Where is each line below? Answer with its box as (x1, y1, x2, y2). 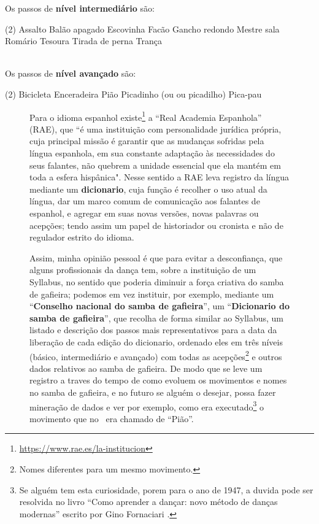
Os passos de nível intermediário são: (5, 2, 155, 14)
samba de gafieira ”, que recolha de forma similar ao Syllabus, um (29, 311, 284, 324)
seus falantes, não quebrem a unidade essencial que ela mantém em (29, 158, 281, 171)
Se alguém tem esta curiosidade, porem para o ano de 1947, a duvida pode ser (19, 483, 313, 496)
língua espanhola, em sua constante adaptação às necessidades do (29, 147, 275, 159)
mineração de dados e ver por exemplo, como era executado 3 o (29, 398, 264, 413)
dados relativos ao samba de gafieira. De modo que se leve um (29, 361, 263, 374)
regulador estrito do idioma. (29, 231, 134, 244)
